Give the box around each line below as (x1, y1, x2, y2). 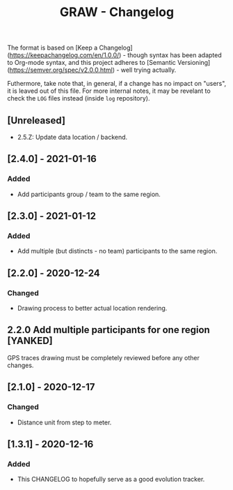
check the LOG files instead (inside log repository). (7, 94, 150, 103)
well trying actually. (120, 66, 177, 74)
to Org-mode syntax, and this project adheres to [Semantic (7, 59, 176, 67)
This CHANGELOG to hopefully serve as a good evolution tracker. (17, 475, 205, 484)
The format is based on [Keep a (7, 43, 98, 52)
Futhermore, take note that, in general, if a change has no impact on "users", (7, 80, 227, 88)
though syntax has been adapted (127, 51, 223, 59)
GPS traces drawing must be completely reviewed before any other (7, 353, 200, 362)
